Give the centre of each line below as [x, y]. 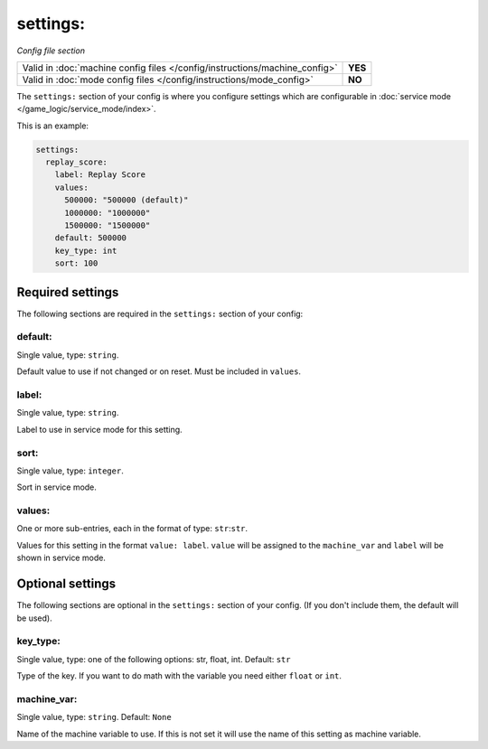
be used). [35, 618]
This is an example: [53, 126]
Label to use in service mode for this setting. [99, 429]
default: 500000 [90, 238]
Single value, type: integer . [70, 471]
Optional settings [66, 584]
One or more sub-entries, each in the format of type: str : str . [132, 529]
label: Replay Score [100, 175]
